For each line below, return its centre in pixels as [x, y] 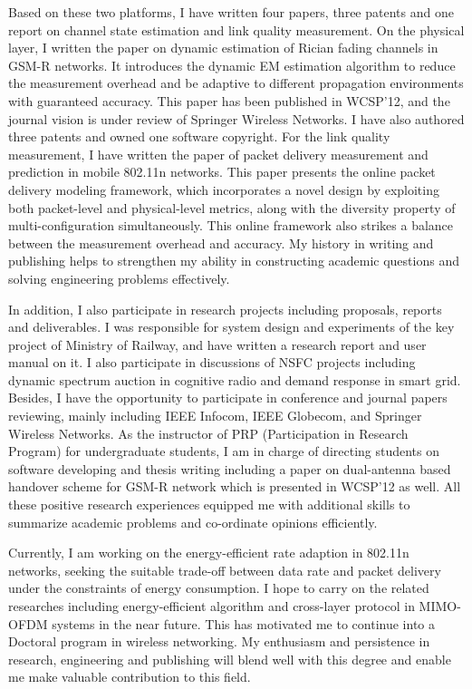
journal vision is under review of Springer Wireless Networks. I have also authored [236, 118]
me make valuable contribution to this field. [130, 677]
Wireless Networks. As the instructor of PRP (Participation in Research [208, 433]
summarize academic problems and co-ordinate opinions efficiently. [193, 522]
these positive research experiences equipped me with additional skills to [209, 505]
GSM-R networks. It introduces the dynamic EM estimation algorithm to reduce [232, 65]
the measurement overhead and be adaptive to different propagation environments [236, 83]
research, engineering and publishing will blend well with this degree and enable [230, 659]
